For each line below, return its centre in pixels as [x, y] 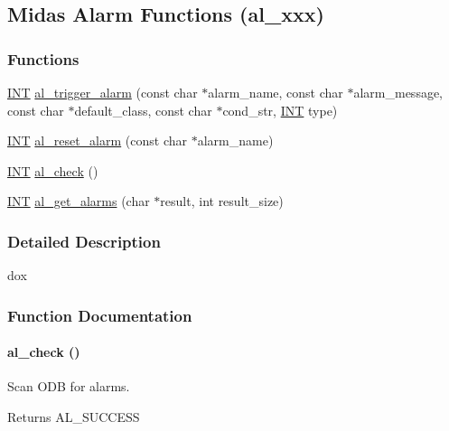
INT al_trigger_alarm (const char [103, 92]
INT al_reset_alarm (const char [97, 141]
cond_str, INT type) [280, 110]
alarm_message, [398, 92]
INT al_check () [53, 170]
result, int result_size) [222, 201]
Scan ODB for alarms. [69, 386]
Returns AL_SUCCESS [74, 417]
